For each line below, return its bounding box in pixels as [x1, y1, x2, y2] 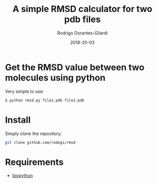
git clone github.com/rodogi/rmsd [5, 140, 76, 145]
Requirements [5, 157, 64, 167]
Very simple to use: [5, 88, 44, 94]
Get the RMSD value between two [5, 62, 145, 73]
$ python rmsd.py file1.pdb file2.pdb [5, 98, 84, 103]
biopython [12, 173, 33, 179]
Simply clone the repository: [5, 131, 62, 137]
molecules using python [5, 72, 105, 83]
